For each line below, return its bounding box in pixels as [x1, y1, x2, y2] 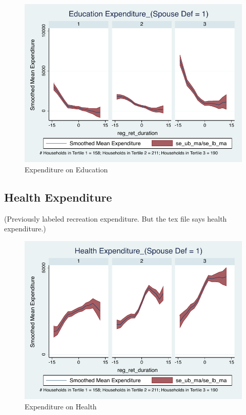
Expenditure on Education [25, 164, 108, 174]
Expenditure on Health [25, 401, 97, 411]
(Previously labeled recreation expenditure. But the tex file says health [4, 213, 227, 224]
